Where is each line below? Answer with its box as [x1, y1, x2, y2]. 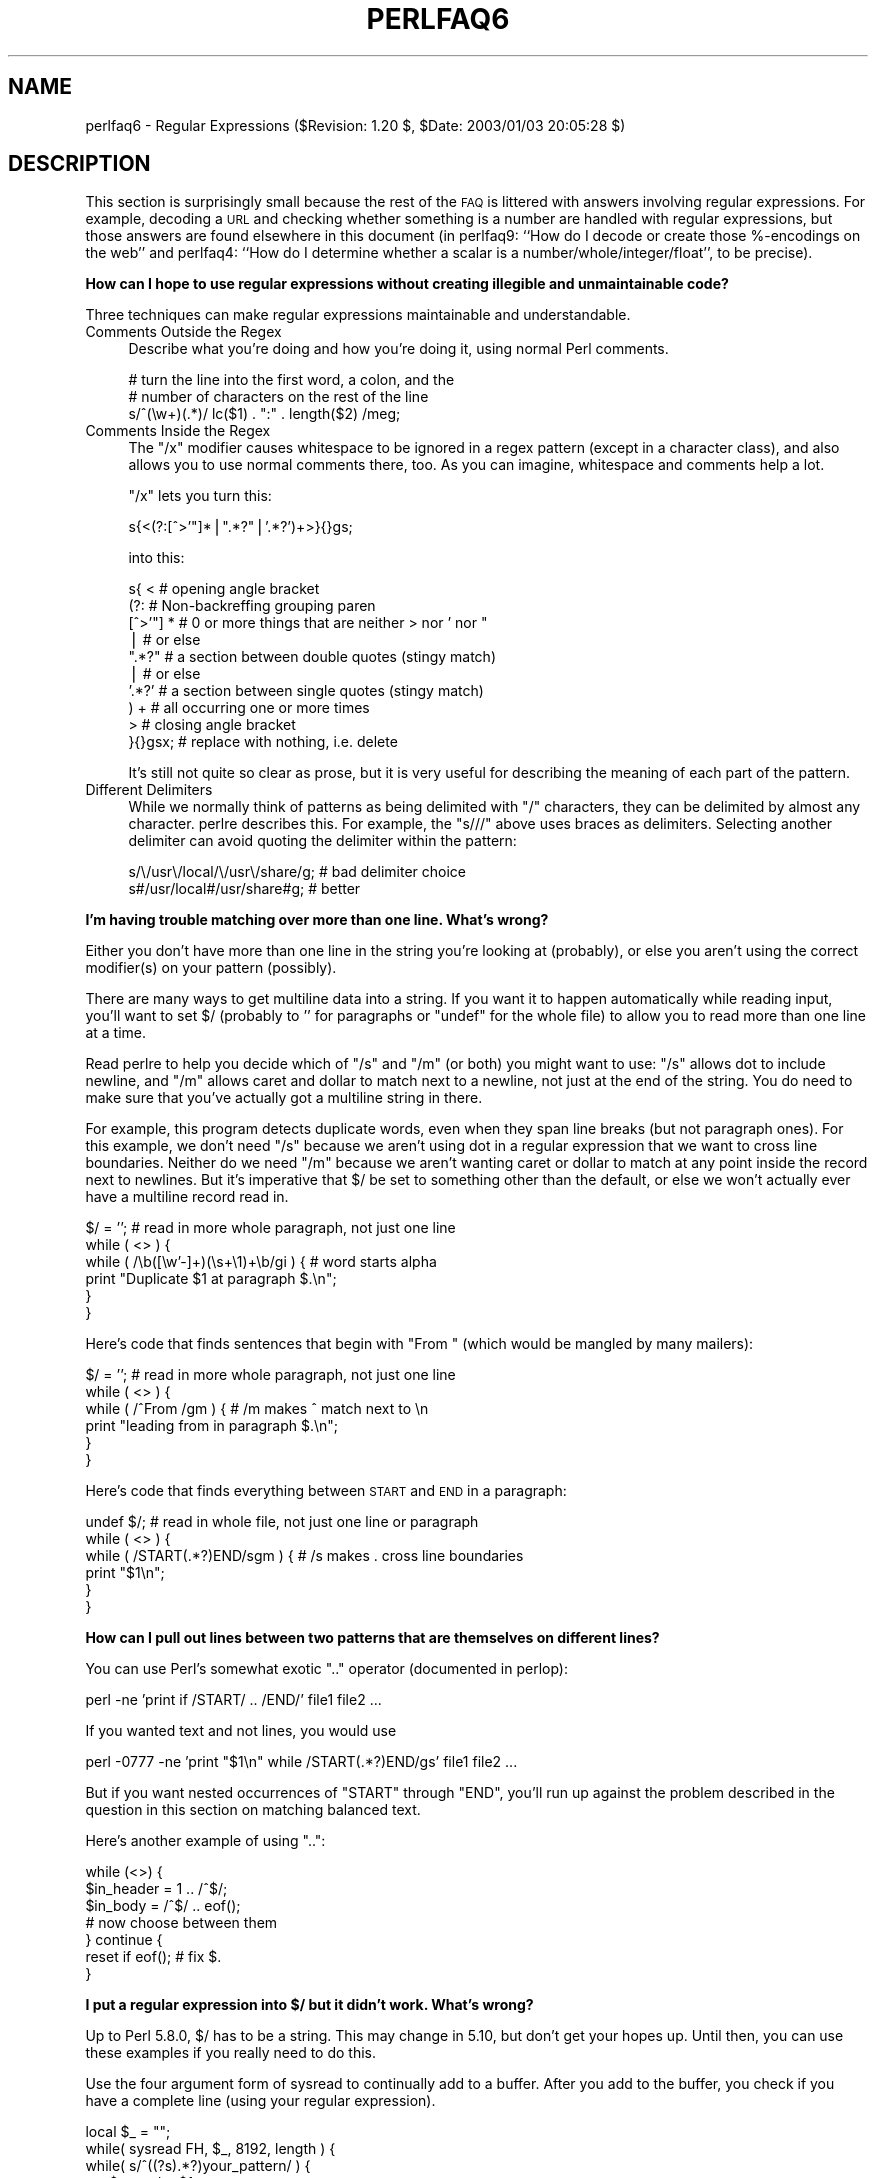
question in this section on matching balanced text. [85, 1801, 421, 1819]
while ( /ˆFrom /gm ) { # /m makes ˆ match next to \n [85, 1400, 429, 1418]
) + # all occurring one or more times [128, 699, 370, 717]
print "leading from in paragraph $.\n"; [85, 1417, 339, 1435]
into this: [128, 549, 185, 567]
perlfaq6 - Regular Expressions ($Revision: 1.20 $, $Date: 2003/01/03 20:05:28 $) [85, 116, 626, 134]
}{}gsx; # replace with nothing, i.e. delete [128, 733, 398, 751]
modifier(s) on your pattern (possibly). [85, 959, 337, 977]
